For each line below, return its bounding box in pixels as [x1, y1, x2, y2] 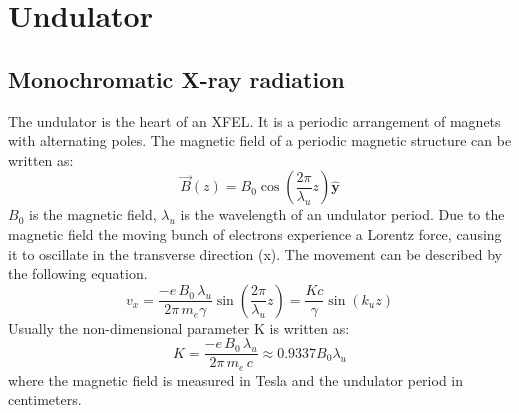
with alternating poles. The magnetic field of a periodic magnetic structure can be [8, 130, 512, 151]
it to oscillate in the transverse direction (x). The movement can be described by [8, 243, 502, 264]
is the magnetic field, [28, 204, 157, 225]
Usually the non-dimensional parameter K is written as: [8, 317, 350, 338]
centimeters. [8, 389, 82, 410]
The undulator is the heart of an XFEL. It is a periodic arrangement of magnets [8, 110, 501, 131]
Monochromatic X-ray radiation [8, 63, 345, 94]
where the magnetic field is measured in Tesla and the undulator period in [8, 369, 464, 390]
